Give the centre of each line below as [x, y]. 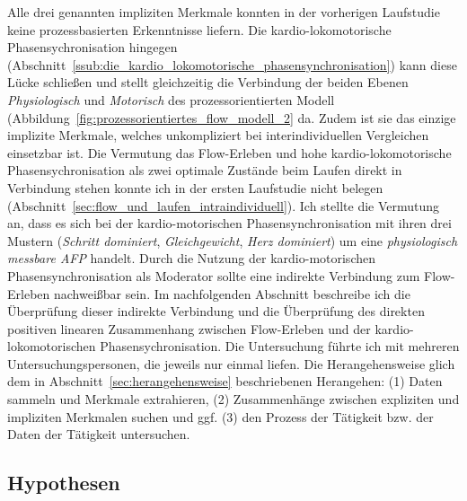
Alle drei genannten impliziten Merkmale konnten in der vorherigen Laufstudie [224, 12]
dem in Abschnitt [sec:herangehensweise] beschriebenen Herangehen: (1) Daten [225, 381]
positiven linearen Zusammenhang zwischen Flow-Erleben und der [189, 328]
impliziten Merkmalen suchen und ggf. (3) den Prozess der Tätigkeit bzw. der [220, 416]
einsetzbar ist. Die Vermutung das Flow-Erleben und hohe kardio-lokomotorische [229, 152]
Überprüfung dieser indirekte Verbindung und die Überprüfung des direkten [216, 311]
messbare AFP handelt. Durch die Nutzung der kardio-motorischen [191, 258]
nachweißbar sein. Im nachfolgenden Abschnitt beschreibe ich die [232, 293]
